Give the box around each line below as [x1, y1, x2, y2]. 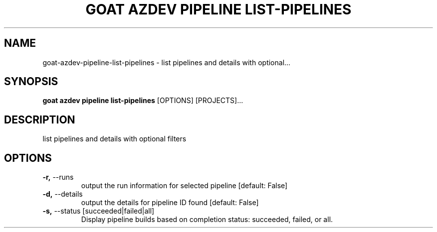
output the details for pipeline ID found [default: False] [81, 198, 259, 207]
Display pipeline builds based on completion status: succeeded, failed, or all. [81, 215, 333, 224]
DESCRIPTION [4, 113, 75, 126]
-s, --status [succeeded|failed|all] [42, 207, 155, 216]
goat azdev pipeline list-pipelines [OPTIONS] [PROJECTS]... [42, 96, 243, 105]
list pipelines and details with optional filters [42, 134, 187, 143]
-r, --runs [42, 173, 74, 182]
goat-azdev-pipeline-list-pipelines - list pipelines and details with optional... [42, 58, 291, 67]
